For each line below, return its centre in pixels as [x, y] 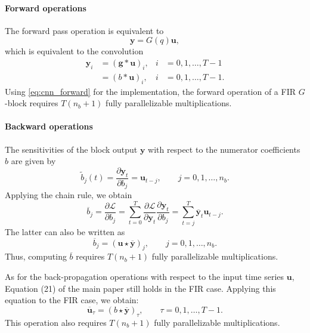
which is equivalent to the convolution [74, 51]
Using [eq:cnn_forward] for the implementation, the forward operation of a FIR [151, 91]
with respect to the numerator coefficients [224, 149]
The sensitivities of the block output [71, 149]
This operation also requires [56, 322]
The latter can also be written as [65, 231]
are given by [33, 161]
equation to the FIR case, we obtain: [72, 300]
